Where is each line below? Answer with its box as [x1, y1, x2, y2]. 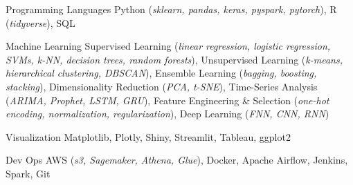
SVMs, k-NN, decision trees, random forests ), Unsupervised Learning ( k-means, [6, 52, 343, 66]
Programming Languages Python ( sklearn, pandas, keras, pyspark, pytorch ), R [6, 2, 337, 16]
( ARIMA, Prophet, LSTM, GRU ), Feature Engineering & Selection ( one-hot [6, 92, 329, 107]
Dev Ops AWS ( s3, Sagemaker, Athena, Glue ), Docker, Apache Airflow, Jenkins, [6, 153, 348, 167]
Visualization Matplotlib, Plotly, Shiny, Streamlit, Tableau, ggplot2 [6, 129, 291, 144]
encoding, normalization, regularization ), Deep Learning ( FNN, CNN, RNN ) [6, 106, 329, 121]
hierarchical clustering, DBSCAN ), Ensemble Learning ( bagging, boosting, [6, 66, 317, 80]
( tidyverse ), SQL [6, 15, 75, 30]
